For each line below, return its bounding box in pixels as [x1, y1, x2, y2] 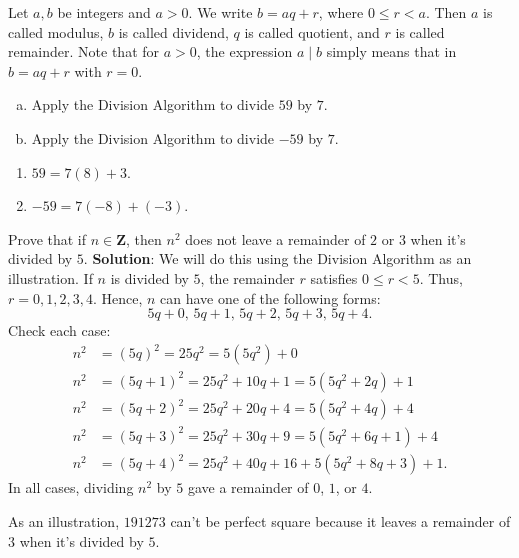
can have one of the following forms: [160, 287, 381, 308]
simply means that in [326, 41, 457, 62]
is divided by [110, 267, 189, 288]
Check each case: [8, 320, 111, 341]
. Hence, [92, 287, 143, 308]
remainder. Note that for [8, 41, 160, 62]
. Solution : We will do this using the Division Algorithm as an [83, 248, 472, 269]
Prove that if [8, 228, 87, 249]
